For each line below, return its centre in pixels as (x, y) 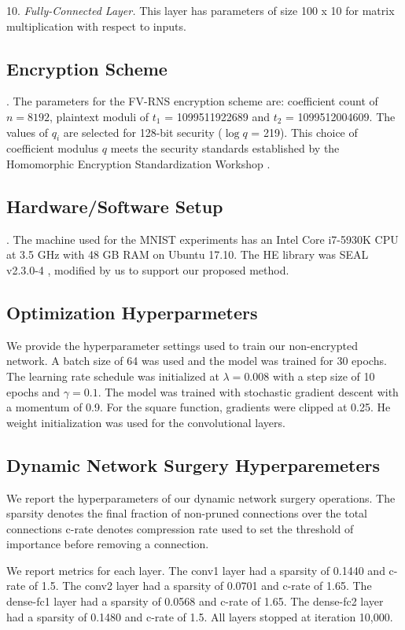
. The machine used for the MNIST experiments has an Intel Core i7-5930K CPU (202, 239)
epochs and (33, 391)
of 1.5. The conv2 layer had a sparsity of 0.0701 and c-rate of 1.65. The (200, 586)
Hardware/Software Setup (115, 206)
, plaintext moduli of (99, 116)
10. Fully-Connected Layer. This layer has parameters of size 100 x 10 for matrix (201, 10)
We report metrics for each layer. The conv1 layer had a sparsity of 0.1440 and (196, 570)
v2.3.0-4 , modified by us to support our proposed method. (148, 269)
